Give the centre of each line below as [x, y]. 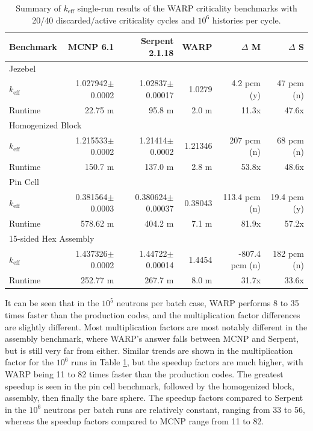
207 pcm [245, 140]
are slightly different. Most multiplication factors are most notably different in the [156, 326]
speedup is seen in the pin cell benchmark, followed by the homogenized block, [150, 385]
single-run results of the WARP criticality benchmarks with [187, 8]
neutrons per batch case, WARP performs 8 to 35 [208, 303]
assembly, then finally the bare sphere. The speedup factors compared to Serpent [154, 398]
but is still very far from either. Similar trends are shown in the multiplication [149, 350]
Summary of [39, 8]
